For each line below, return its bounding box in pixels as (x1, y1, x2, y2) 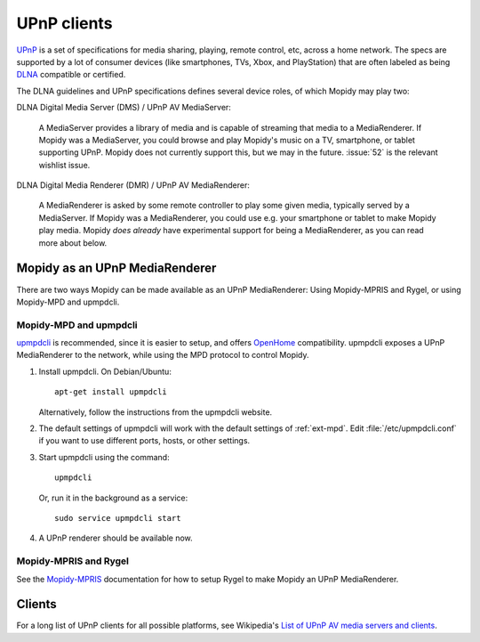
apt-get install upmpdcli (54, 387, 168, 397)
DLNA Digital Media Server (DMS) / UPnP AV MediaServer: (16, 102, 231, 113)
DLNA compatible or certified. (16, 69, 126, 80)
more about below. (38, 237, 108, 248)
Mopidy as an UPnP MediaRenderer (16, 261, 217, 276)
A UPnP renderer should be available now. (38, 532, 193, 543)
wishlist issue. (38, 159, 91, 170)
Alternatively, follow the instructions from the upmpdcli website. (38, 406, 273, 418)
